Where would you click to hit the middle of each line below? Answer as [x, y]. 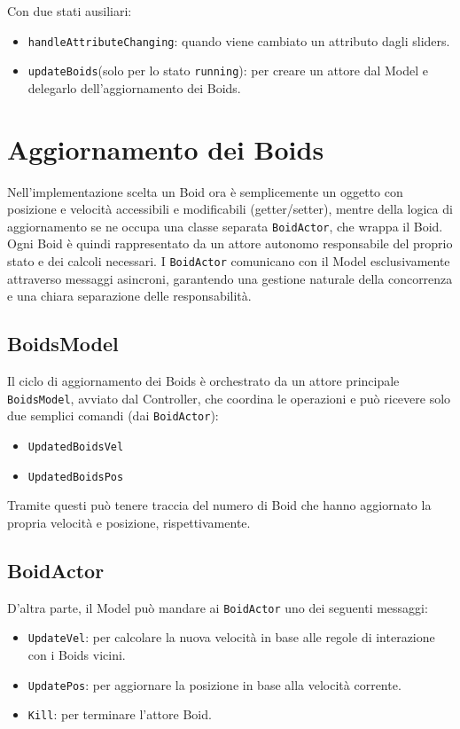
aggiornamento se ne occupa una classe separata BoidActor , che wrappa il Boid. [225, 226]
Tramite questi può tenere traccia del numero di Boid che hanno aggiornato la [219, 505]
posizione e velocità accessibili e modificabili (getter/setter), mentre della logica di [230, 209]
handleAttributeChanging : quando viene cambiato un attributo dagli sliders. [239, 40]
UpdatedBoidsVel [76, 447]
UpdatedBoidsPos [76, 477]
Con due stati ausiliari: [70, 11]
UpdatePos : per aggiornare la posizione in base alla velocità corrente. [214, 684]
